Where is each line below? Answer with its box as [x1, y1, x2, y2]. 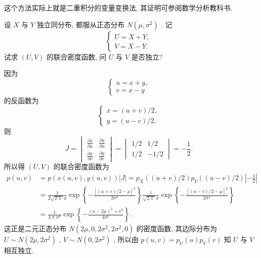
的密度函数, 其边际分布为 [136, 223, 217, 234]
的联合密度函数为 [53, 161, 109, 172]
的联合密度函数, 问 [46, 51, 107, 62]
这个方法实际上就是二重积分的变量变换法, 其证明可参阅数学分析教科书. [4, 2, 233, 12]
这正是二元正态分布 [4, 223, 66, 234]
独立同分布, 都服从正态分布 [37, 19, 125, 29]
